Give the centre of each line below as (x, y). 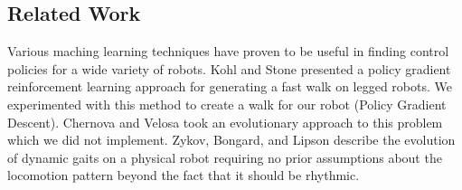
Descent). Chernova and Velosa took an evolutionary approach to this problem (225, 122)
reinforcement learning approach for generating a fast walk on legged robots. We (230, 86)
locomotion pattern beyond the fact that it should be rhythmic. (184, 175)
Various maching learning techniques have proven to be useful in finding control (228, 51)
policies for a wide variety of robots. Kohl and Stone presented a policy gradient (229, 68)
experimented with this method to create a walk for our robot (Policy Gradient (227, 104)
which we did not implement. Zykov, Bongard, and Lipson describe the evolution (231, 140)
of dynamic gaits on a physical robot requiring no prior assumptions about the (225, 157)
